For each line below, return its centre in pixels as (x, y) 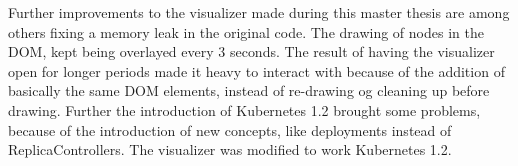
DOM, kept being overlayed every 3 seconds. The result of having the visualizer (251, 51)
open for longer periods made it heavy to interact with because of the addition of (256, 70)
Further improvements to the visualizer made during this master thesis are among (259, 12)
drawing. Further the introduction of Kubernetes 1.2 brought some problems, (244, 109)
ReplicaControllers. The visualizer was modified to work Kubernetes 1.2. (230, 149)
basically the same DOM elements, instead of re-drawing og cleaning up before (249, 90)
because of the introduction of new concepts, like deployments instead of (230, 129)
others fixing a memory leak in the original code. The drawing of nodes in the (246, 31)
